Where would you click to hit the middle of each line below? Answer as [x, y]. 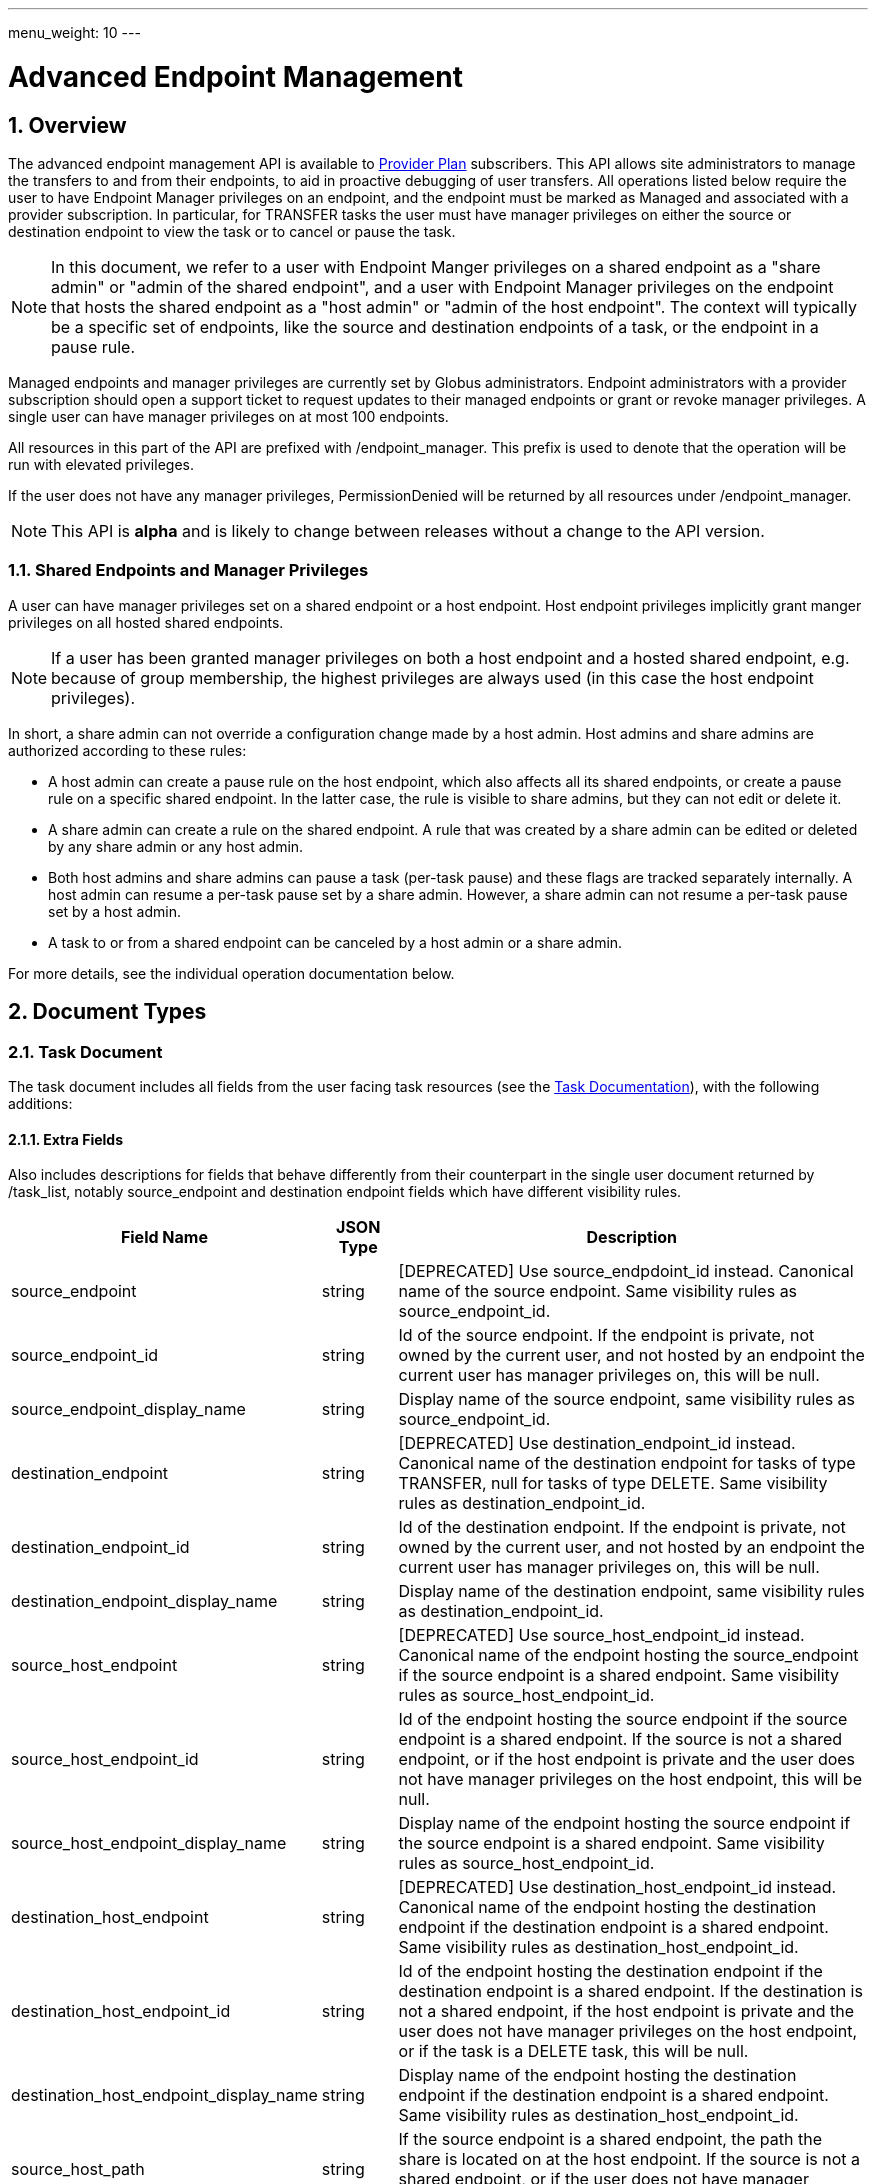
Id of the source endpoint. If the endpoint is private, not [606, 1335]
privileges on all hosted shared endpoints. [146, 622]
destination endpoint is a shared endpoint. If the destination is [630, 1991]
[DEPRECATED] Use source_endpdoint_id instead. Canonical [626, 1271]
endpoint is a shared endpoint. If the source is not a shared [620, 1739]
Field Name [164, 1237]
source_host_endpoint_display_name [149, 1843]
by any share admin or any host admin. [176, 846]
